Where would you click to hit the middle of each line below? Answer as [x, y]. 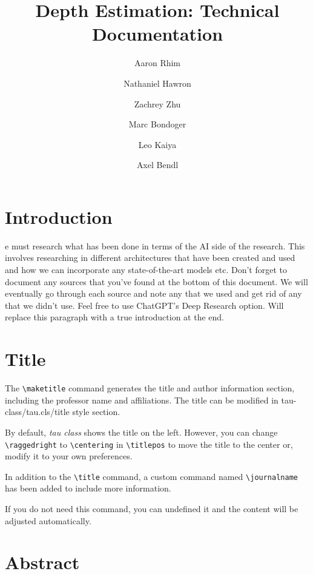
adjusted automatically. [48, 520]
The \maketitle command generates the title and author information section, [150, 388]
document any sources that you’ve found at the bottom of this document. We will [156, 281]
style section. [96, 412]
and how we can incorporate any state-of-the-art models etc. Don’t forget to [146, 269]
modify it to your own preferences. [69, 456]
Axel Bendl [157, 165]
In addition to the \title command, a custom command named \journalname [151, 476]
